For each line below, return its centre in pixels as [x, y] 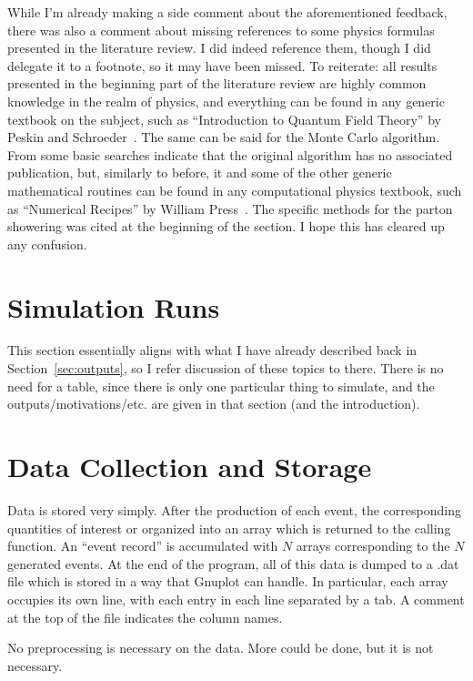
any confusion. [47, 244]
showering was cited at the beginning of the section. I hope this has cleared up [226, 226]
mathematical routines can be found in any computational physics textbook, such [235, 190]
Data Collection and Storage [190, 466]
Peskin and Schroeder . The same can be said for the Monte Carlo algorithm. [224, 137]
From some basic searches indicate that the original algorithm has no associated [230, 154]
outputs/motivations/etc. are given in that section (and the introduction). [214, 404]
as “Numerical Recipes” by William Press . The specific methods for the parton [230, 208]
